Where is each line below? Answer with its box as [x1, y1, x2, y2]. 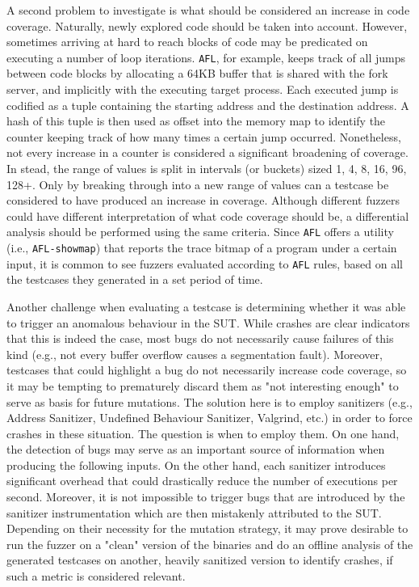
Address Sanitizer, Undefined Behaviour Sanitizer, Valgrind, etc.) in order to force [6, 409, 413, 426]
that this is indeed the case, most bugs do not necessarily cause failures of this [6, 330, 394, 347]
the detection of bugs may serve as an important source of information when [6, 441, 385, 458]
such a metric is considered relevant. [6, 568, 186, 585]
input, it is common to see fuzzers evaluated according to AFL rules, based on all [6, 255, 403, 272]
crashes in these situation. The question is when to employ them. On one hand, [6, 424, 400, 441]
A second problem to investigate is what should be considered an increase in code [6, 2, 410, 18]
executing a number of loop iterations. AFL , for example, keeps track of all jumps [6, 49, 405, 65]
